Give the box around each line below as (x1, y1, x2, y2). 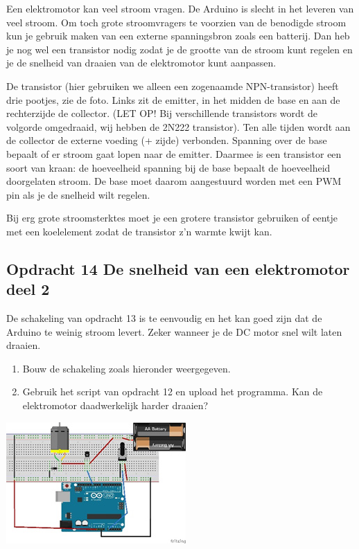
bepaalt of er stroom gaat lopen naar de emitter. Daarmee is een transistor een (6, 146, 342, 161)
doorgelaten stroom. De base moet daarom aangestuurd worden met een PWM (6, 174, 342, 188)
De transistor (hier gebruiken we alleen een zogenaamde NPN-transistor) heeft (6, 78, 339, 93)
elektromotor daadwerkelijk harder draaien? (22, 398, 209, 413)
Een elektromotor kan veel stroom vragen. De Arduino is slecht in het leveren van (6, 1, 354, 15)
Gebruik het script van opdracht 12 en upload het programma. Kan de (22, 384, 323, 399)
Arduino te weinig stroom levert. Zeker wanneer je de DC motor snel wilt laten (6, 324, 342, 339)
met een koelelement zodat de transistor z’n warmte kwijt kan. (6, 224, 272, 238)
